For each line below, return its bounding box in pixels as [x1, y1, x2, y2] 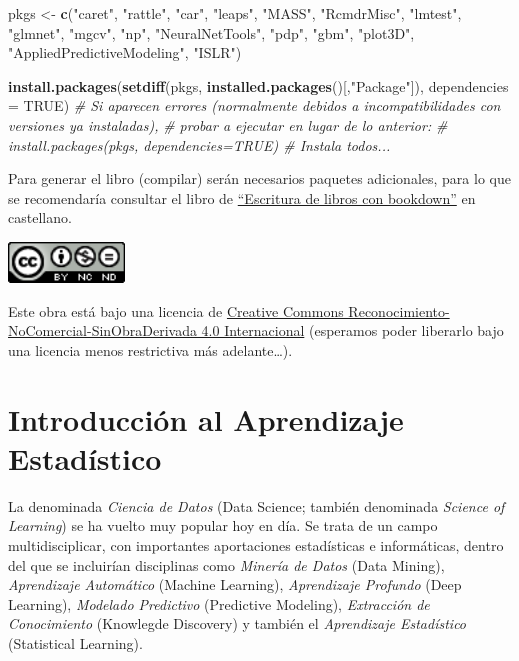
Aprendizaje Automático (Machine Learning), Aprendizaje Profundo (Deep [8, 574, 462, 595]
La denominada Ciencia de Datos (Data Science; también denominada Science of [8, 495, 505, 516]
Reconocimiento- [348, 300, 450, 321]
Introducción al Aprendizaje [8, 398, 404, 439]
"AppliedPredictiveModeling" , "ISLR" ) [8, 42, 242, 63]
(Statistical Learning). [8, 633, 143, 654]
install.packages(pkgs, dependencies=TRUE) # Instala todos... [8, 134, 391, 155]
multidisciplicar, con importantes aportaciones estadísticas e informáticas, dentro [8, 535, 504, 556]
